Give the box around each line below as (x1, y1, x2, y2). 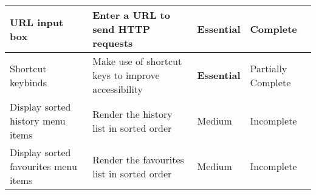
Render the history (92, 106, 173, 121)
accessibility (92, 82, 143, 96)
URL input (10, 15, 64, 29)
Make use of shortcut (92, 54, 182, 68)
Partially (250, 61, 287, 75)
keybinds (10, 75, 47, 89)
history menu (10, 114, 66, 128)
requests (92, 36, 133, 50)
